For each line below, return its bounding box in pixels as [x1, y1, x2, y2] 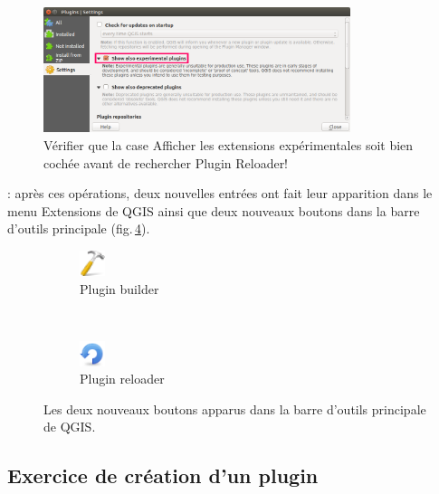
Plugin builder [80, 279, 159, 298]
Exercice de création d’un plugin [7, 461, 319, 489]
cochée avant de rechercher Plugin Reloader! [43, 153, 289, 172]
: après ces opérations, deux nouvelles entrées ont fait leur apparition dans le [7, 184, 433, 203]
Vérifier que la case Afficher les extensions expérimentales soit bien [43, 135, 414, 154]
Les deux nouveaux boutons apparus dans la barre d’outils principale [43, 399, 426, 418]
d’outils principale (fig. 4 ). [7, 219, 150, 238]
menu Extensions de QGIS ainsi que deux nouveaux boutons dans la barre [7, 201, 420, 220]
